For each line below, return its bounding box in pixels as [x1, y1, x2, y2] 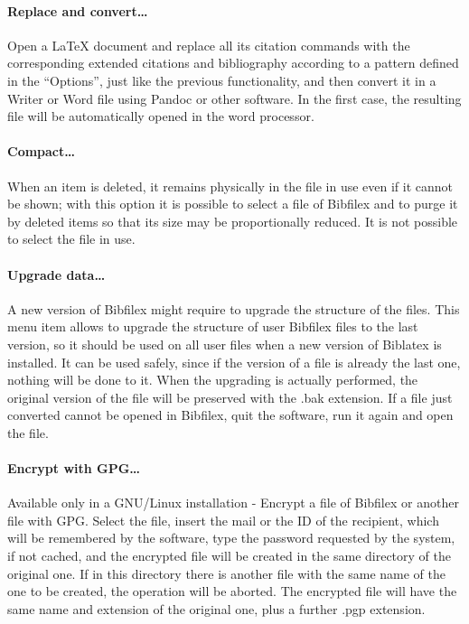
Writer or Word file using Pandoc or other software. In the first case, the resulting [7, 88, 462, 107]
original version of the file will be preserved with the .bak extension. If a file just [7, 387, 453, 406]
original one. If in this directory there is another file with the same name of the [7, 563, 446, 582]
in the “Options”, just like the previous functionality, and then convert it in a [7, 70, 436, 89]
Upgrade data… [7, 265, 106, 284]
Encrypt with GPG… [7, 459, 141, 478]
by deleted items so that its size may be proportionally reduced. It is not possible [7, 211, 458, 230]
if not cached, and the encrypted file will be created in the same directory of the [7, 546, 451, 565]
